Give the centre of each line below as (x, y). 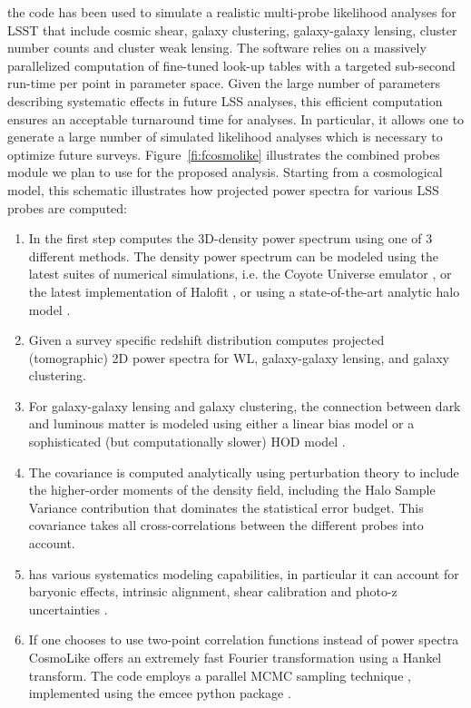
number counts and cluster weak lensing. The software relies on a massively (217, 48)
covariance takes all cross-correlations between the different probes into (226, 525)
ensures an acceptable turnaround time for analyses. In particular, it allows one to (236, 118)
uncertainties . (68, 609)
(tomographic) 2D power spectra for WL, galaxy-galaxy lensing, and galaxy (239, 357)
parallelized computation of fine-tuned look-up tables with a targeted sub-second (231, 65)
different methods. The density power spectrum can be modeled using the (233, 256)
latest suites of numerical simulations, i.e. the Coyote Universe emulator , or (240, 274)
